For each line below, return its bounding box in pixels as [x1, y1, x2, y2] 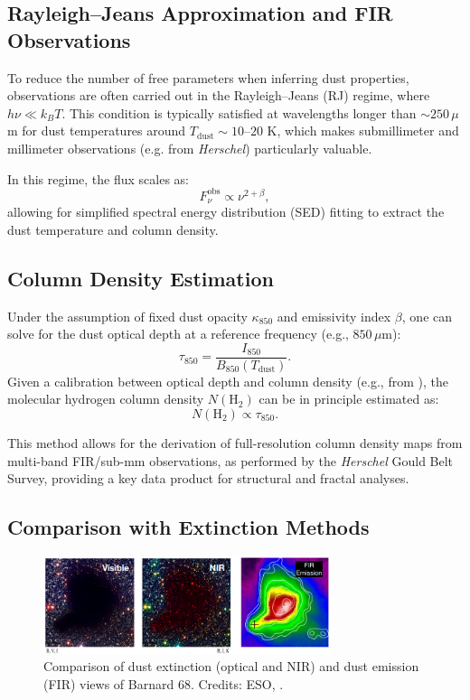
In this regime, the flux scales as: [7, 169, 189, 188]
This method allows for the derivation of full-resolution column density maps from [7, 433, 463, 452]
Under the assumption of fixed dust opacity [7, 306, 248, 325]
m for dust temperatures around [7, 121, 186, 140]
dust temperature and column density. [7, 219, 219, 238]
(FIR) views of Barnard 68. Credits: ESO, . [43, 675, 284, 694]
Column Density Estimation [7, 264, 274, 292]
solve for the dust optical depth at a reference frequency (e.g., [7, 324, 349, 343]
